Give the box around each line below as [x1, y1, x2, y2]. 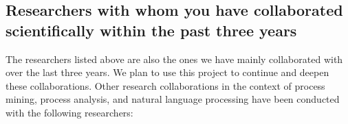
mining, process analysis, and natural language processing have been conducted [6, 92, 340, 106]
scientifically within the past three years [6, 19, 297, 40]
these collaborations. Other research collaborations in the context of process [6, 78, 325, 92]
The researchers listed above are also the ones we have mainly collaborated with [6, 51, 343, 66]
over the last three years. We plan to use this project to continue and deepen [6, 65, 329, 79]
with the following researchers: [6, 105, 133, 119]
